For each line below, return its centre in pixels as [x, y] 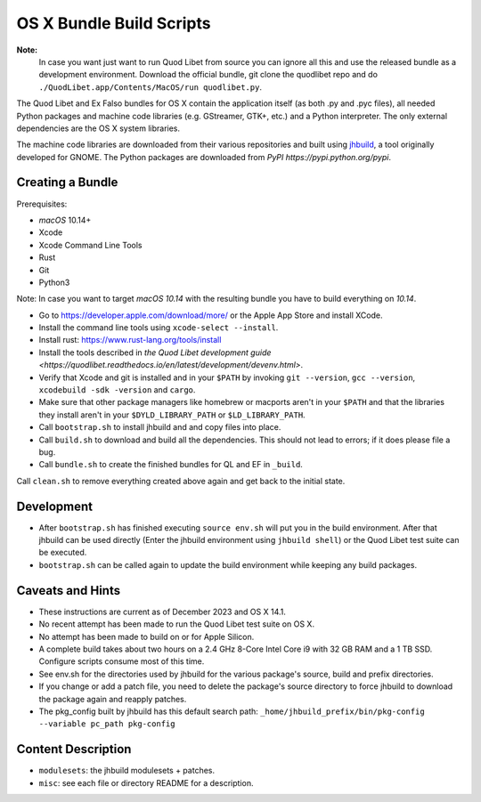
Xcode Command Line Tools [90, 245]
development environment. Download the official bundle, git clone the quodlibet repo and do [208, 75]
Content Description [74, 749]
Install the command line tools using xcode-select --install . [159, 328]
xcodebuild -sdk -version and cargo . [117, 390]
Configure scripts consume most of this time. [122, 661]
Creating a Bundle [67, 182]
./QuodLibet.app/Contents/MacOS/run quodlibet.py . [151, 87]
